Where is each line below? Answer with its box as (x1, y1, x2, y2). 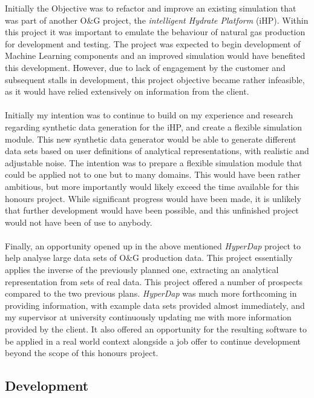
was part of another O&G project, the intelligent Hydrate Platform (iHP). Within (5, 13, 309, 26)
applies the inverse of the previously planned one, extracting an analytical (5, 263, 279, 276)
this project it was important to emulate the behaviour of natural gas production (5, 25, 306, 38)
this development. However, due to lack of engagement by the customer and (5, 61, 286, 73)
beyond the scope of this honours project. (5, 346, 159, 359)
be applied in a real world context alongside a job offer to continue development (5, 334, 301, 347)
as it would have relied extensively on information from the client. (5, 85, 249, 98)
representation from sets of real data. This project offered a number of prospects (5, 275, 303, 288)
